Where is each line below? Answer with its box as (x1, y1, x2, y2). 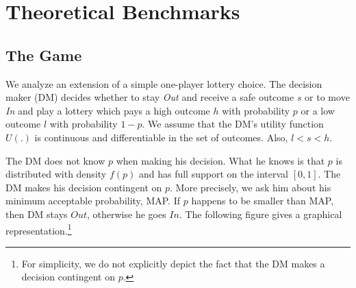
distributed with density (5, 167, 107, 181)
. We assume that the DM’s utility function (142, 117, 324, 131)
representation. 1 (5, 221, 72, 237)
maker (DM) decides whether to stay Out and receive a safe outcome (5, 90, 294, 104)
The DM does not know (5, 153, 105, 167)
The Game (5, 44, 82, 65)
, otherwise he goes (87, 206, 166, 221)
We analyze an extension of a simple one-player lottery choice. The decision (5, 76, 322, 91)
